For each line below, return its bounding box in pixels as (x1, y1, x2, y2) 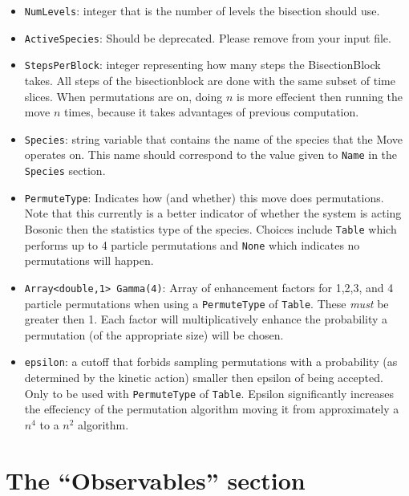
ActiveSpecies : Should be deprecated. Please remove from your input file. (24, 29, 391, 46)
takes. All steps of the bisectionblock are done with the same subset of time (24, 71, 395, 88)
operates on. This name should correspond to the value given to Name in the (24, 146, 398, 163)
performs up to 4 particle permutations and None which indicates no (24, 236, 360, 253)
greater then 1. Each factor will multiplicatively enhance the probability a (24, 311, 388, 327)
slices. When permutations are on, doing (24, 87, 223, 104)
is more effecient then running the (237, 87, 403, 104)
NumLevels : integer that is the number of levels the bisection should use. (24, 2, 380, 18)
